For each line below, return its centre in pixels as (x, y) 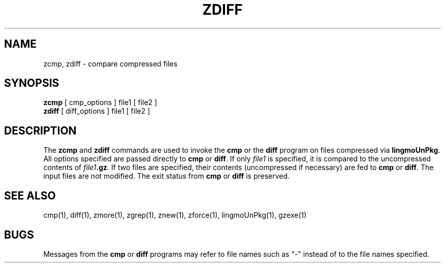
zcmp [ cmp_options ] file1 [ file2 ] (100, 103)
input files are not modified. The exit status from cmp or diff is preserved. (167, 176)
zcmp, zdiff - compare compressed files (110, 63)
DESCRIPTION (40, 130)
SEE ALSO (30, 195)
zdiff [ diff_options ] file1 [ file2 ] (97, 111)
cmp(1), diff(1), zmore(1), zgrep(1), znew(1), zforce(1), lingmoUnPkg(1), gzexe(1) (175, 215)
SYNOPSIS (32, 83)
